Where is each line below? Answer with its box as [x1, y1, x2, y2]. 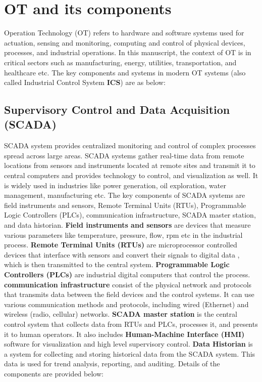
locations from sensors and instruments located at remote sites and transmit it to [4, 160, 255, 171]
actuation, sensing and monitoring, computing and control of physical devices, [4, 37, 245, 48]
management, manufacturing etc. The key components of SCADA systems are [4, 190, 245, 200]
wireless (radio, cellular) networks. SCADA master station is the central [4, 309, 237, 319]
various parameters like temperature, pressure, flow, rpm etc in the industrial [4, 229, 243, 240]
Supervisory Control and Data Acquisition [4, 102, 230, 117]
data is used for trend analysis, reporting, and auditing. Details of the [4, 358, 220, 369]
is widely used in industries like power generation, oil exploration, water [4, 180, 226, 190]
